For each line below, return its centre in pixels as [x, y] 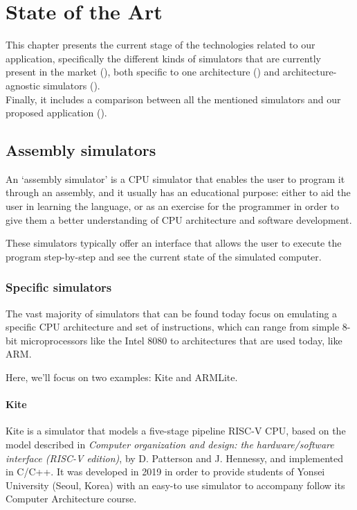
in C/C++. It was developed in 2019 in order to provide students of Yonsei [165, 472]
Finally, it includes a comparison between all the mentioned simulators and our [173, 99]
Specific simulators [59, 287]
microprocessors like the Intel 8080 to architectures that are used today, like [181, 340]
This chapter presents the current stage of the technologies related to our [161, 45]
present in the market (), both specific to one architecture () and [143, 72]
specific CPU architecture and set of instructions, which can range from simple [173, 327]
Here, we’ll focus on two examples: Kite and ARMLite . [122, 377]
